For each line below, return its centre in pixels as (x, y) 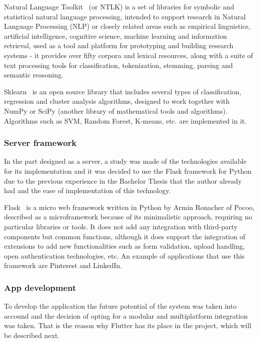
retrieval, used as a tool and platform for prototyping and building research (119, 45)
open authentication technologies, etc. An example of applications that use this (125, 255)
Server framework (40, 143)
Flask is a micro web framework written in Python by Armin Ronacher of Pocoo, (129, 207)
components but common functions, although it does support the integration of (125, 236)
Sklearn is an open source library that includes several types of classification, (123, 91)
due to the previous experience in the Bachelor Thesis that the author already (123, 180)
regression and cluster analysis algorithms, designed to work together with (117, 101)
